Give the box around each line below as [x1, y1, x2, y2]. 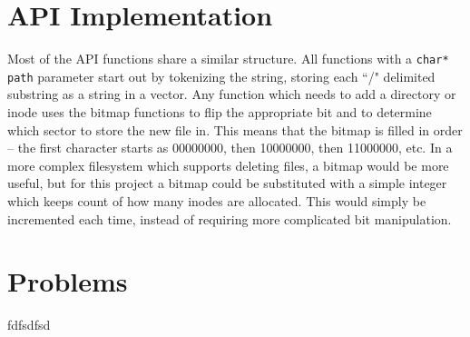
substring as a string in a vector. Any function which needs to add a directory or [7, 84, 456, 104]
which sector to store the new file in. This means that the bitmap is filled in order [7, 120, 463, 139]
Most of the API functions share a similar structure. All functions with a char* [7, 49, 449, 68]
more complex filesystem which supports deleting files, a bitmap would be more [7, 155, 449, 174]
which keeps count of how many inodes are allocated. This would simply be [7, 192, 426, 210]
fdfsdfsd [7, 315, 51, 334]
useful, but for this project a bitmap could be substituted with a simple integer [7, 173, 447, 193]
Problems [7, 263, 128, 300]
